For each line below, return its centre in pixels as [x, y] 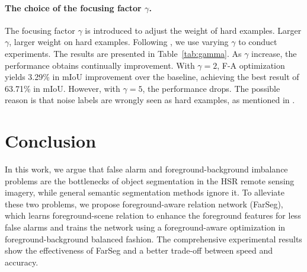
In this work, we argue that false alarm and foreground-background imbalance [146, 169]
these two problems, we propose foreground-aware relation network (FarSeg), [144, 204]
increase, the [274, 53]
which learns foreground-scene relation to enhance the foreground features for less [153, 215]
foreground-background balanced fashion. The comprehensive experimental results [153, 239]
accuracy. [22, 262]
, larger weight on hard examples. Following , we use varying [119, 42]
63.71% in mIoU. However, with [63, 88]
